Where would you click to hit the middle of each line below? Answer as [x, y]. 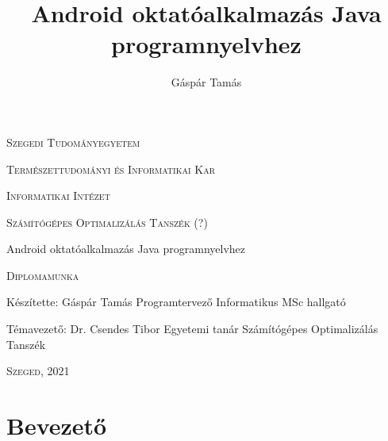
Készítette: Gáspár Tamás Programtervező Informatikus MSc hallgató [176, 302]
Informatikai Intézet [58, 196]
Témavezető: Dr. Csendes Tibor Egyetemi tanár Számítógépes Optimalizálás [192, 329]
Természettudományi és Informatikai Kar [111, 169]
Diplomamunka [43, 275]
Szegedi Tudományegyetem [73, 142]
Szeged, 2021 [38, 371]
